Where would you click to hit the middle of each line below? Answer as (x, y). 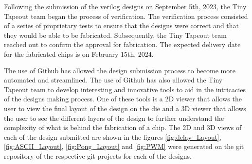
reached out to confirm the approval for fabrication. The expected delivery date (122, 44)
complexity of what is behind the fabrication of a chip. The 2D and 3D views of (123, 127)
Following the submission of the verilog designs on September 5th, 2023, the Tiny (125, 6)
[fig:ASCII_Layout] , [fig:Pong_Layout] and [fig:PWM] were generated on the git (124, 146)
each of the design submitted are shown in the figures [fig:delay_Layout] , (113, 137)
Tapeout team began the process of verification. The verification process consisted (126, 16)
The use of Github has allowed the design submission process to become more (120, 70)
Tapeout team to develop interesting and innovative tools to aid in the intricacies (125, 89)
